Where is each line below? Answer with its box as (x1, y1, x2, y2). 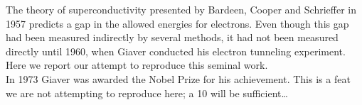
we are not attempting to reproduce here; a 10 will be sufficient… (6, 85, 288, 100)
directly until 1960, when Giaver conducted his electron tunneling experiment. (6, 43, 346, 58)
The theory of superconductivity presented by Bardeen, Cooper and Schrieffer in (6, 2, 356, 16)
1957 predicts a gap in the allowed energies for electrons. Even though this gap (6, 16, 349, 31)
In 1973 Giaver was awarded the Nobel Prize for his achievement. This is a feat (6, 71, 351, 86)
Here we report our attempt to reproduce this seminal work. (6, 57, 268, 72)
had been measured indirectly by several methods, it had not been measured (6, 30, 339, 45)
